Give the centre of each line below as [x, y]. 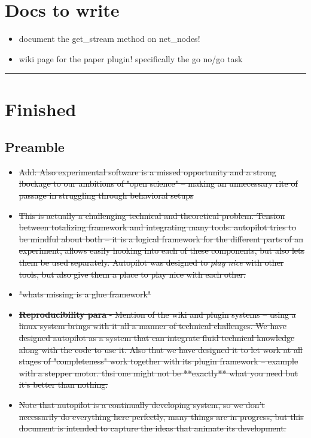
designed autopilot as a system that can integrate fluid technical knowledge [157, 338]
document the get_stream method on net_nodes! [109, 39]
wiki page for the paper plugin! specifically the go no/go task [131, 58]
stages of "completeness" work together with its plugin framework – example [158, 361]
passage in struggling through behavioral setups [106, 195]
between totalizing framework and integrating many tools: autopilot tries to [157, 227]
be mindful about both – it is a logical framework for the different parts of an [161, 238]
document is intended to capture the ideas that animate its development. [153, 428]
